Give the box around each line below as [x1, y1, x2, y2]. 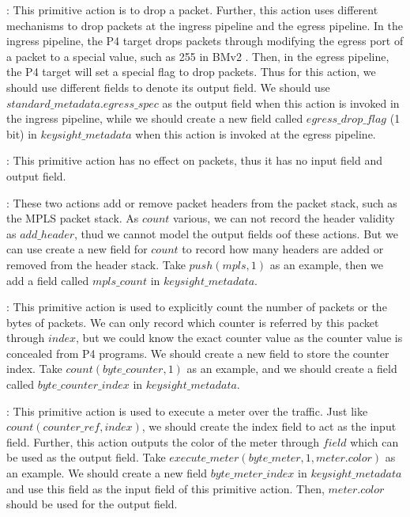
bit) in [6, 125, 37, 142]
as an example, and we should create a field [186, 360, 397, 377]
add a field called [6, 272, 89, 288]
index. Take [6, 360, 62, 377]
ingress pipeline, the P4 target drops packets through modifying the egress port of [6, 32, 404, 49]
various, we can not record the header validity [173, 210, 395, 226]
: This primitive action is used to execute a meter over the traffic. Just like [6, 402, 368, 419]
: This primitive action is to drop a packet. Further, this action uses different [6, 2, 378, 17]
